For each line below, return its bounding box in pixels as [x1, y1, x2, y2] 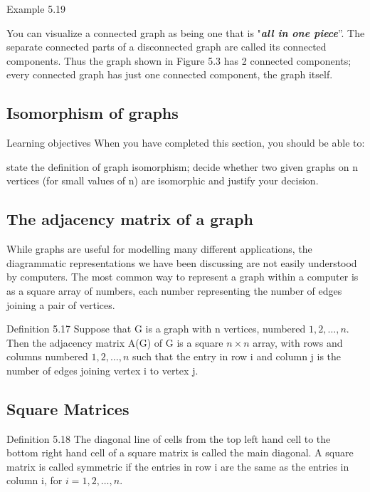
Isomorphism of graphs [6, 102, 179, 124]
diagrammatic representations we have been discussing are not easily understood [6, 255, 357, 270]
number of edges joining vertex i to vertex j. [6, 362, 199, 377]
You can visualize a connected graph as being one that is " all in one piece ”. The [6, 25, 365, 40]
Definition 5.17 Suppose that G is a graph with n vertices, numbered [6, 321, 306, 336]
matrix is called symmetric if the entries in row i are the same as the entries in [6, 459, 349, 473]
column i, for [6, 473, 63, 488]
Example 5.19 [6, 1, 66, 16]
